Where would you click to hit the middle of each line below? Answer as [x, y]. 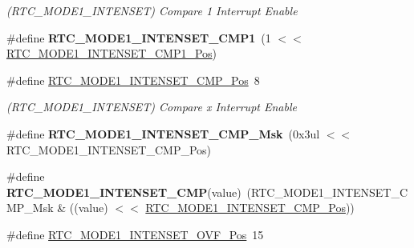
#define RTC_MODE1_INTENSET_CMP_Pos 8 [133, 80]
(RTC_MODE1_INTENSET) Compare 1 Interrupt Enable [152, 10]
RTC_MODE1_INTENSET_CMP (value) [124, 192]
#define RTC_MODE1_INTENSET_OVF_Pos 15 [135, 234]
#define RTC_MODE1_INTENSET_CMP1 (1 [139, 37]
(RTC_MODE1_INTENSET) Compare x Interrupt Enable [152, 107]
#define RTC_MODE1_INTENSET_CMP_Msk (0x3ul [163, 133]
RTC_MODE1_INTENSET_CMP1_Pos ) [112, 53]
